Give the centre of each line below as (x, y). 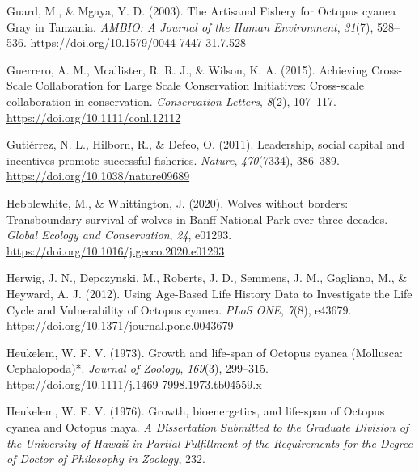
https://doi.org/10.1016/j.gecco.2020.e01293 (116, 250)
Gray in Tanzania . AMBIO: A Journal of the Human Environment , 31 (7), (190, 26)
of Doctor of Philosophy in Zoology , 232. (106, 459)
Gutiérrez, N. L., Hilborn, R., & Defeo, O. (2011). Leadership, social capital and (205, 144)
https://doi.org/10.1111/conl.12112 (94, 117)
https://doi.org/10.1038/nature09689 (98, 176)
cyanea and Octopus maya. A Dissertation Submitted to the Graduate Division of (208, 427)
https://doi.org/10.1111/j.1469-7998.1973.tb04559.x (134, 383)
